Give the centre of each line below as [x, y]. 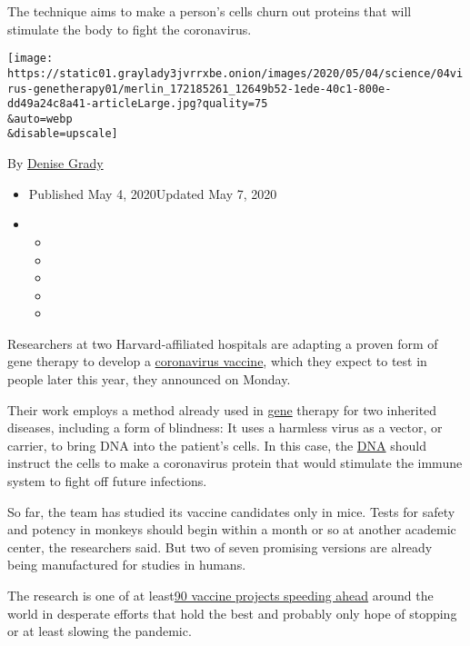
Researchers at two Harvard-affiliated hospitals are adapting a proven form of [223, 343]
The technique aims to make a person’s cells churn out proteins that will [210, 11]
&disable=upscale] [63, 134]
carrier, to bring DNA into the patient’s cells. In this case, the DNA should [217, 445]
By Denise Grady [55, 163]
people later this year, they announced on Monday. [149, 379]
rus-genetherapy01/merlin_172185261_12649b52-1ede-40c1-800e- [200, 89]
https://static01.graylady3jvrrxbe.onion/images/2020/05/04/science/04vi [235, 73]
